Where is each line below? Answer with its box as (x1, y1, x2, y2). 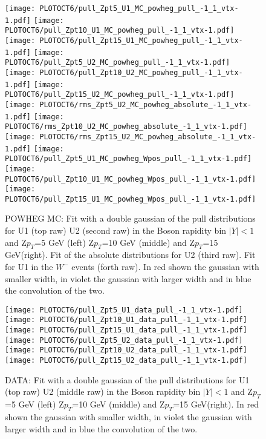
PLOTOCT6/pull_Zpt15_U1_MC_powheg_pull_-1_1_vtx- (39, 36, 243, 45)
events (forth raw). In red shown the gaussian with (71, 260, 259, 273)
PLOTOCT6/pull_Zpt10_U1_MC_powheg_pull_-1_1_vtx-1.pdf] (5, 26, 235, 35)
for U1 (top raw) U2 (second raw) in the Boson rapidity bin (5, 224, 227, 237)
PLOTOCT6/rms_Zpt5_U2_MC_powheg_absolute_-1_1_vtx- (39, 100, 252, 109)
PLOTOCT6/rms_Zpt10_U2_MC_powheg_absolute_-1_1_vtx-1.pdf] (5, 122, 247, 131)
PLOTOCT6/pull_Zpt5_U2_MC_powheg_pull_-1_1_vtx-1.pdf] (5, 58, 230, 67)
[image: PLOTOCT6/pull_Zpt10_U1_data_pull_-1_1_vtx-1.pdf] (5, 315, 247, 325)
